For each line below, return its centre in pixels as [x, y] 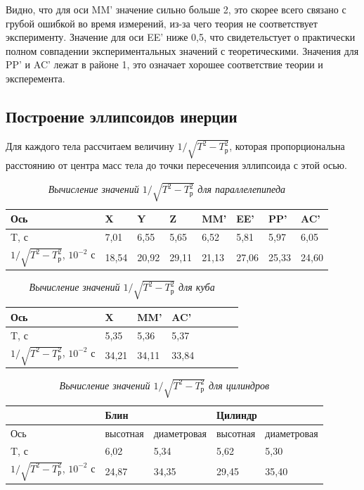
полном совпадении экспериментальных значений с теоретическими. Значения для [182, 50]
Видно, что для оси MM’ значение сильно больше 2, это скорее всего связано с [176, 9]
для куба [197, 287]
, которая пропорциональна [287, 146]
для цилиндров [239, 385]
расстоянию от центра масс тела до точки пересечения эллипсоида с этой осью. [176, 165]
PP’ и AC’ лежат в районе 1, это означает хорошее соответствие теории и [164, 64]
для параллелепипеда [242, 189]
